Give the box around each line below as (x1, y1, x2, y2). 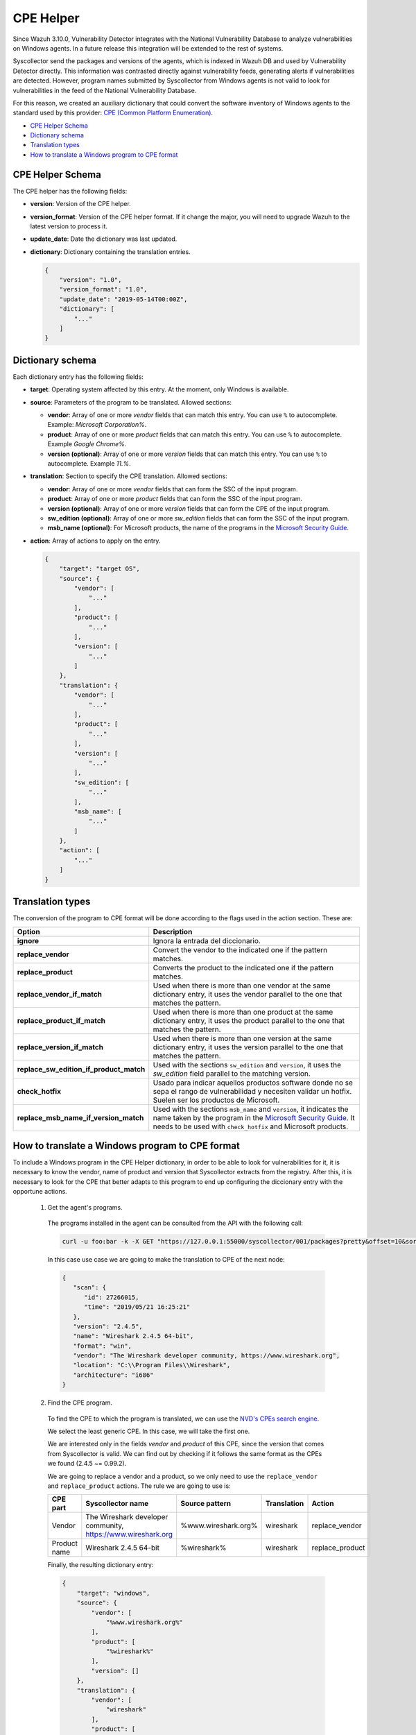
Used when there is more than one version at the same (153, 1033, 332, 1043)
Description (153, 926, 193, 936)
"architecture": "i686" (73, 1371, 154, 1379)
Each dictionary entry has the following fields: (12, 372, 144, 381)
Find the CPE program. (47, 1398, 112, 1407)
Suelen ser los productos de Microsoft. (153, 1095, 280, 1105)
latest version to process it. (30, 222, 107, 230)
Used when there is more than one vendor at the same (153, 981, 331, 990)
